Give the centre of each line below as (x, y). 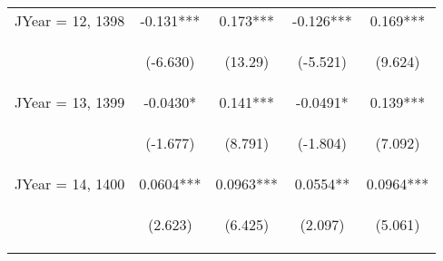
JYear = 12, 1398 (70, 20)
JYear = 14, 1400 (70, 184)
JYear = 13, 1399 (70, 102)
